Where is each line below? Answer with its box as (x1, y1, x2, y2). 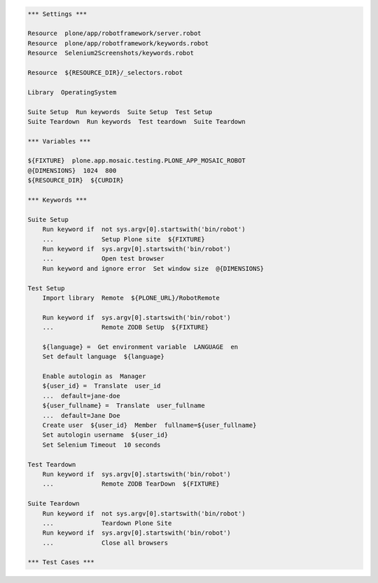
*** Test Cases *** (27, 559, 94, 566)
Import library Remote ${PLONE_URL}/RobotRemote (42, 294, 220, 302)
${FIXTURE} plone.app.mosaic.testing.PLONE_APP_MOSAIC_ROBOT (27, 157, 246, 164)
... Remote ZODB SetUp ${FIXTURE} (42, 323, 209, 332)
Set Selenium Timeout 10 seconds (42, 441, 161, 449)
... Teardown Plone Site (42, 519, 172, 527)
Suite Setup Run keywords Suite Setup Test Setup (27, 108, 213, 115)
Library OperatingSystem (27, 88, 117, 96)
